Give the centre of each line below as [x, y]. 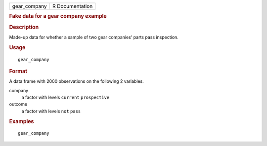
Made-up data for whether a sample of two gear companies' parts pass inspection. [94, 37]
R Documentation [72, 6]
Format [18, 71]
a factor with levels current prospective [66, 97]
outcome [18, 104]
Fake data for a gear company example [58, 16]
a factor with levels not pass [51, 111]
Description [24, 27]
